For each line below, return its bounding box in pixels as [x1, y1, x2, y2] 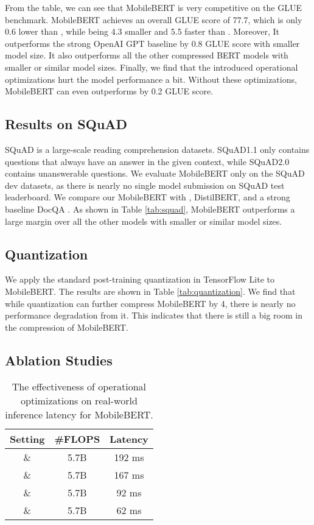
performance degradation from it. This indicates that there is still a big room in [5, 309, 303, 322]
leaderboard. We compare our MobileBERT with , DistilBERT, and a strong [5, 191, 290, 203]
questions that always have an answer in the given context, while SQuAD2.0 [5, 155, 290, 167]
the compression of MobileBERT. [5, 320, 128, 333]
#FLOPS [54, 432, 100, 446]
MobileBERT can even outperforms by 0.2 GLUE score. [5, 85, 214, 97]
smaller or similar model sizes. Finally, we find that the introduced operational [5, 60, 298, 73]
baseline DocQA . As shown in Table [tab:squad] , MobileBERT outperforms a [5, 202, 295, 215]
